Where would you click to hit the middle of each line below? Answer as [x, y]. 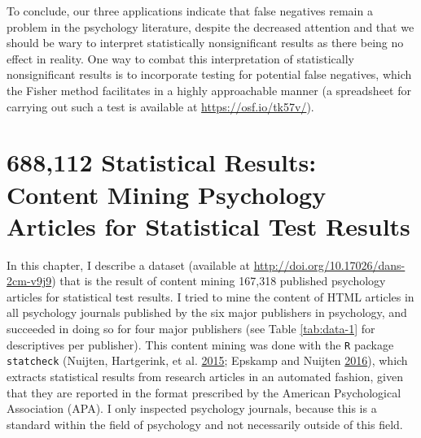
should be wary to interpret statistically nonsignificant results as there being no [205, 43]
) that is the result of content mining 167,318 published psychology [219, 281]
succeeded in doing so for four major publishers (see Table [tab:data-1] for [191, 329]
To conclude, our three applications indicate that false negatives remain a [190, 11]
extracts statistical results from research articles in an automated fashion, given [205, 376]
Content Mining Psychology [167, 194]
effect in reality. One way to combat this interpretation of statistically [180, 58]
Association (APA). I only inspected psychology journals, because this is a [192, 408]
